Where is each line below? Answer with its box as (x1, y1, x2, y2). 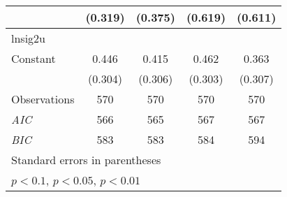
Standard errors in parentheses (11, 152, 161, 168)
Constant (11, 50, 56, 66)
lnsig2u (11, 30, 45, 46)
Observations (11, 91, 75, 107)
